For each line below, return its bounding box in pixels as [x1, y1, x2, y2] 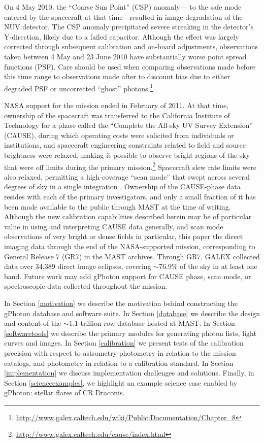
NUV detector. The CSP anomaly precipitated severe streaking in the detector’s [4, 21, 253, 32]
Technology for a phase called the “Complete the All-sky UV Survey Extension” [4, 120, 253, 130]
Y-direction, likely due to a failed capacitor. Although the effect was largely [4, 31, 239, 42]
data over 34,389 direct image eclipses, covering [4, 261, 151, 271]
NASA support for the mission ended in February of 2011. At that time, [4, 100, 229, 110]
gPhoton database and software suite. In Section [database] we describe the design [4, 308, 260, 318]
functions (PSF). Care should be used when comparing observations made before [4, 61, 255, 72]
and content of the [4, 318, 61, 328]
